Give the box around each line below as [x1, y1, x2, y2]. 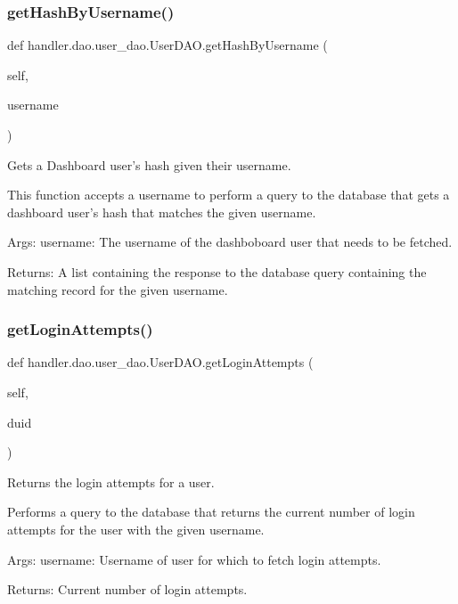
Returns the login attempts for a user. [7, 472, 215, 491]
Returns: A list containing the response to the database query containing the [7, 262, 427, 281]
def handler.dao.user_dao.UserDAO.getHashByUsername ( [7, 36, 328, 54]
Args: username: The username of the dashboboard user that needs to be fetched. [7, 233, 453, 251]
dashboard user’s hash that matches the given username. [7, 202, 316, 221]
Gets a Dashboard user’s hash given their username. [7, 155, 291, 174]
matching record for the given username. [7, 280, 228, 298]
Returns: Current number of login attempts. [7, 580, 248, 599]
